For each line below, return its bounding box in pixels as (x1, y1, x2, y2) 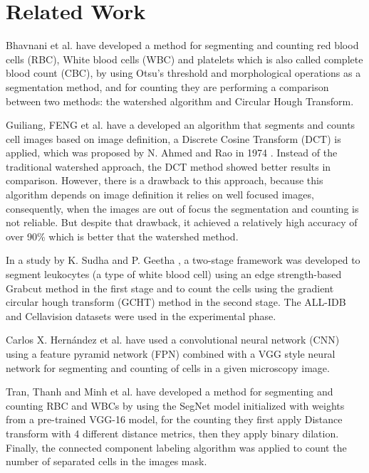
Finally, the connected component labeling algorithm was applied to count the (6, 440, 347, 455)
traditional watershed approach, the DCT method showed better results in (6, 159, 331, 174)
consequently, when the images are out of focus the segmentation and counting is (6, 201, 359, 216)
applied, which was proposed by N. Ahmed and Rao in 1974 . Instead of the (6, 145, 338, 160)
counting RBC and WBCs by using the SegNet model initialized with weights (6, 398, 345, 413)
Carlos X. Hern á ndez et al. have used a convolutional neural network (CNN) (6, 332, 340, 347)
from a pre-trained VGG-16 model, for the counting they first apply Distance (6, 412, 343, 427)
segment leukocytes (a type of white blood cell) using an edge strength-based (6, 267, 342, 282)
